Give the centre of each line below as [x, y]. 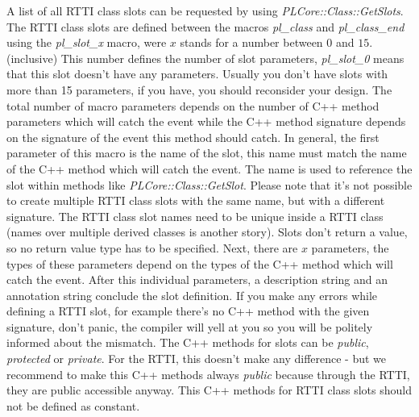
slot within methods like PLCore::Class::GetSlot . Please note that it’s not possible [209, 184]
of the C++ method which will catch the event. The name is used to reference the [209, 168]
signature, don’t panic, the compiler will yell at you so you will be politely [190, 326]
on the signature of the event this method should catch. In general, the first [193, 137]
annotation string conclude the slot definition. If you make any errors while [192, 295]
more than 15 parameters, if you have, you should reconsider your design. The [199, 89]
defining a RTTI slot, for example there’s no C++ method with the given [188, 311]
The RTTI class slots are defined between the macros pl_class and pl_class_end [205, 26]
